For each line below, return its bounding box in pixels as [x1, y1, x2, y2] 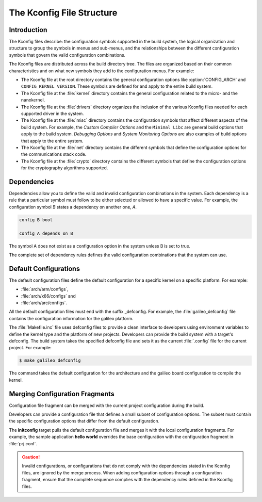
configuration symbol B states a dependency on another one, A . [9, 204, 137, 210]
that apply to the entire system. [21, 138, 83, 144]
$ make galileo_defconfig [19, 358, 81, 363]
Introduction [9, 26, 48, 34]
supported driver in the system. [21, 111, 84, 116]
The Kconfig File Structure [9, 7, 117, 18]
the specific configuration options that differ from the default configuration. [9, 418, 160, 424]
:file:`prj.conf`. [9, 440, 37, 446]
